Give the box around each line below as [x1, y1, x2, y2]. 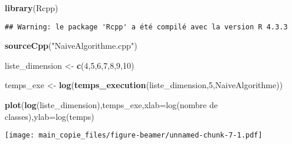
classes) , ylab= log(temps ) [5, 110, 94, 122]
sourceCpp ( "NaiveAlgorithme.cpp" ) [5, 39, 137, 52]
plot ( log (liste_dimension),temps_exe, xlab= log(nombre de [5, 99, 218, 111]
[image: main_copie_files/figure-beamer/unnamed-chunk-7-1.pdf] [5, 131, 263, 140]
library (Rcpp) [5, 2, 58, 14]
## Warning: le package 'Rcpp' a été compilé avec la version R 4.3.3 [5, 22, 288, 31]
